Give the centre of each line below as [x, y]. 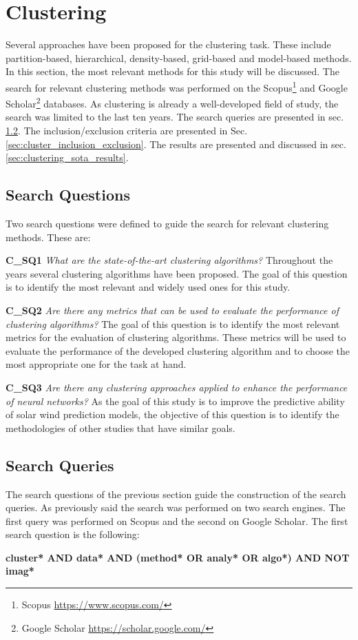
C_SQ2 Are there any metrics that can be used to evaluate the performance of [172, 310]
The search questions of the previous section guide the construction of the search [176, 494]
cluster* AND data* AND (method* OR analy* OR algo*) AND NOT [178, 557]
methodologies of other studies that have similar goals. [120, 427]
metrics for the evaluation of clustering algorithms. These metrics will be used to [176, 337]
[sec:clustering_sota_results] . [67, 157]
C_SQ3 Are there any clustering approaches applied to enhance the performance [177, 387]
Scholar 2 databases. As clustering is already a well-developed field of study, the [172, 102]
